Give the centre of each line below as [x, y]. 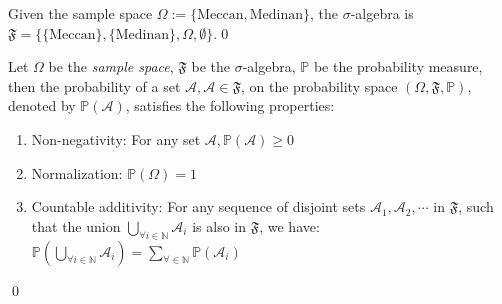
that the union [76, 225]
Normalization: [77, 172]
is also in [219, 225]
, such [476, 206]
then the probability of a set [94, 85]
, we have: [289, 225]
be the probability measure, [398, 66]
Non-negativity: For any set [116, 138]
